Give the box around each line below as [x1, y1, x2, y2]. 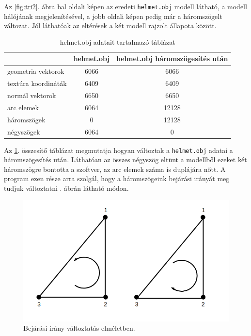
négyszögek [7, 126, 40, 136]
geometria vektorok [7, 66, 64, 76]
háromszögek [7, 114, 46, 124]
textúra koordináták [7, 78, 67, 88]
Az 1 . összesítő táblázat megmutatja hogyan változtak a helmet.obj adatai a [4, 145, 233, 155]
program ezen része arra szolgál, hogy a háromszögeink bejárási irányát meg [4, 173, 230, 184]
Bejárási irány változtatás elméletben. [23, 323, 135, 333]
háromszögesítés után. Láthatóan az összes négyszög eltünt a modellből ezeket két [4, 154, 247, 165]
